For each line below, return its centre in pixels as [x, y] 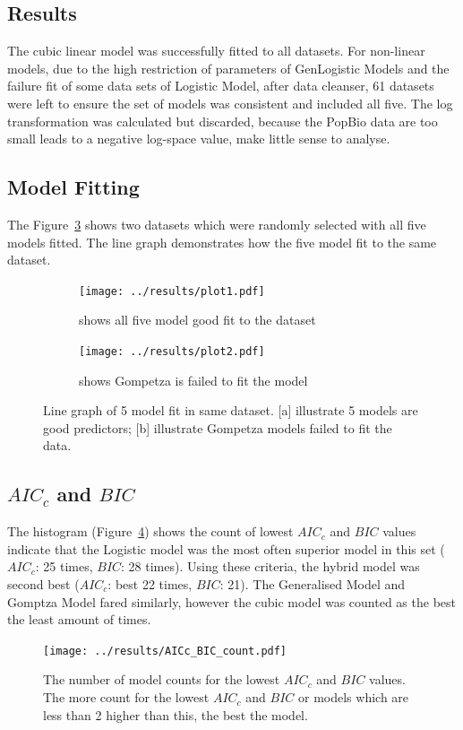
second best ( [43, 584]
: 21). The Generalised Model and [313, 584]
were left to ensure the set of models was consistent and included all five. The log [230, 103]
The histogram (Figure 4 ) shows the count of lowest [150, 531]
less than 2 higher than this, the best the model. [176, 714]
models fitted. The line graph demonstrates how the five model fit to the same [222, 242]
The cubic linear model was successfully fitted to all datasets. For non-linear [216, 51]
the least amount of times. [79, 619]
